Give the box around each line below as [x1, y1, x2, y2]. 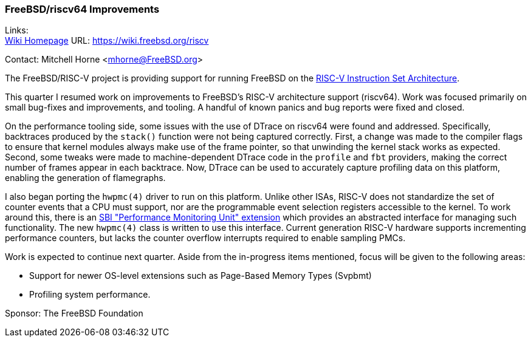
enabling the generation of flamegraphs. [5, 173, 166, 183]
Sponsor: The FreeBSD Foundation [5, 308, 143, 319]
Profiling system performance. [29, 289, 151, 300]
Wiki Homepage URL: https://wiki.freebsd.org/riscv [5, 35, 209, 46]
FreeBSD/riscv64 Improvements [5, 3, 160, 15]
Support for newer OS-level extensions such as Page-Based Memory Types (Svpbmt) [29, 270, 372, 281]
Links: [5, 25, 29, 36]
